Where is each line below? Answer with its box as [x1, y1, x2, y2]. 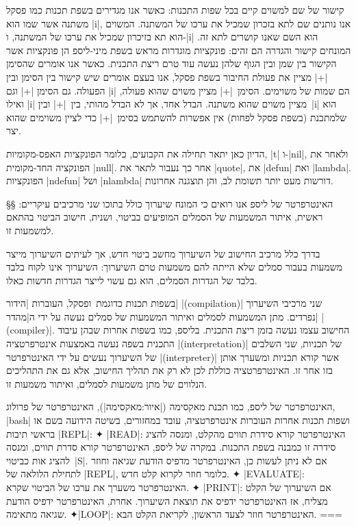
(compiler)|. [6, 323, 55, 337]
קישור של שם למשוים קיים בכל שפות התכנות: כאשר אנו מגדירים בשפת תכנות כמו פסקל [6, 3, 344, 16]
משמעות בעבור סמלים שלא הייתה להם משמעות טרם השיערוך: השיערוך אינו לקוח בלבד [6, 260, 342, 274]
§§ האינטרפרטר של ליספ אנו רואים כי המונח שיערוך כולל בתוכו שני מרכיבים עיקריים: [6, 196, 333, 210]
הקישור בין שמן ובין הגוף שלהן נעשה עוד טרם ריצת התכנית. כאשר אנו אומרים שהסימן [6, 56, 337, 71]
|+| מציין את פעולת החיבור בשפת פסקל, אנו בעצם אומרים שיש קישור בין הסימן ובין [6, 69, 328, 84]
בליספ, [175, 323, 200, 337]
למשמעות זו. [6, 223, 54, 237]
